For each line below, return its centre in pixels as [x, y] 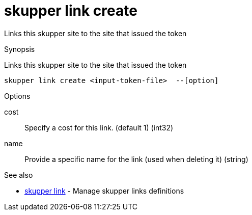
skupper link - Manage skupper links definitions [104, 191]
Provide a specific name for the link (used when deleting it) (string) [136, 159]
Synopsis [20, 49]
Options [17, 96]
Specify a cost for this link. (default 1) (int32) [99, 127]
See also [19, 175]
